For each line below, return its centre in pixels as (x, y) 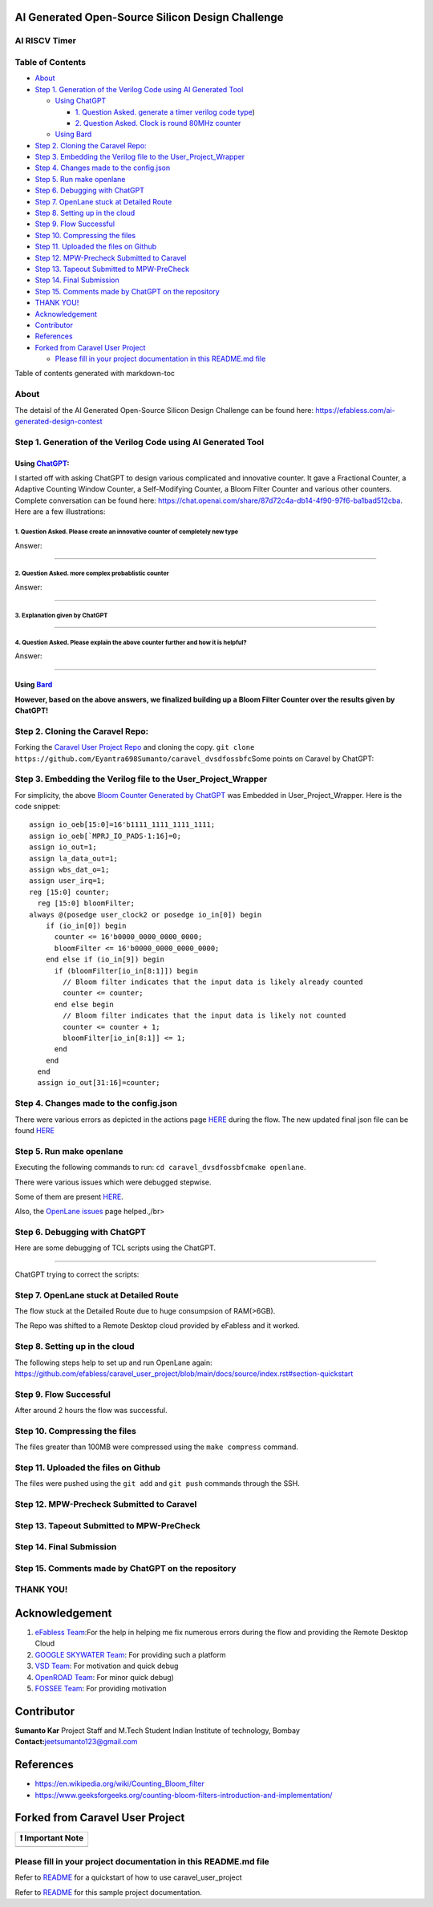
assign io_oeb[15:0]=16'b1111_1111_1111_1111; (122, 825)
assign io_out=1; (63, 847)
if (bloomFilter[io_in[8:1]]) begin (126, 971)
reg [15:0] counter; (69, 892)
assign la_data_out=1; (74, 858)
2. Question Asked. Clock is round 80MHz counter (158, 123)
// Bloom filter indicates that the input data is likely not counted (204, 1016)
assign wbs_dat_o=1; (69, 870)
